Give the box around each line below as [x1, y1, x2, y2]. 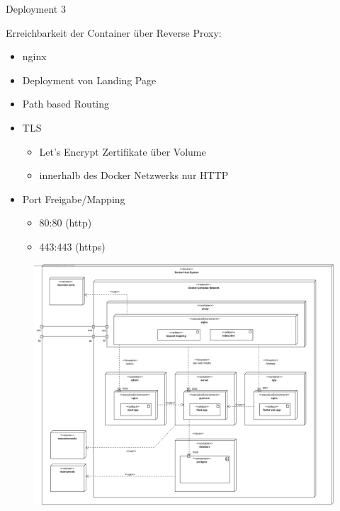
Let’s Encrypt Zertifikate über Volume [39, 144, 206, 159]
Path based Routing [22, 96, 110, 111]
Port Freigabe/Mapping [22, 191, 125, 206]
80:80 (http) [39, 215, 92, 230]
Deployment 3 [6, 1, 66, 16]
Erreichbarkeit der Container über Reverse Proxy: [6, 25, 222, 40]
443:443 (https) [39, 239, 106, 253]
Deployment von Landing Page [22, 72, 157, 87]
